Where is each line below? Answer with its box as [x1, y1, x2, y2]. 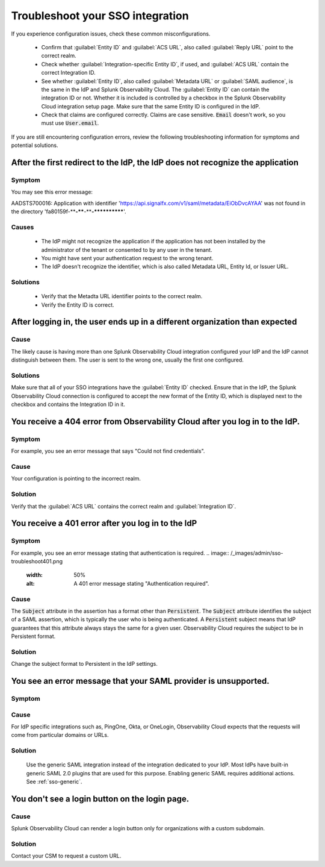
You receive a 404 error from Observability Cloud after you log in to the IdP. [11, 416, 300, 427]
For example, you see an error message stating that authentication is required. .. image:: [11, 549, 230, 557]
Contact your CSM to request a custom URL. [11, 853, 122, 860]
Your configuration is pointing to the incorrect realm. [11, 475, 141, 482]
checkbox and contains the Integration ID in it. [11, 401, 126, 408]
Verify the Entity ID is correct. [41, 301, 114, 308]
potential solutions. [11, 142, 58, 149]
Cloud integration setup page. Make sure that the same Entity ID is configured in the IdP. [41, 102, 261, 110]
